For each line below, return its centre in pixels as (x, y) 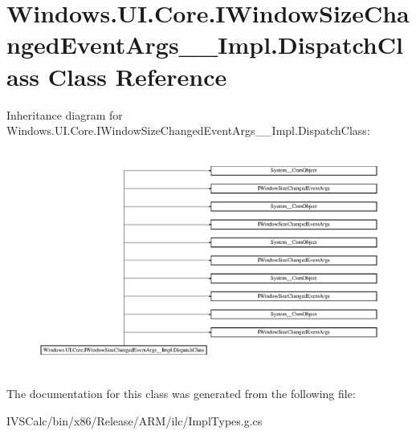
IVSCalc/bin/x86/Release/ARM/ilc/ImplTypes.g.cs (135, 420)
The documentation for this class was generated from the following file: (181, 394)
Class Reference (137, 76)
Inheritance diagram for (65, 114)
